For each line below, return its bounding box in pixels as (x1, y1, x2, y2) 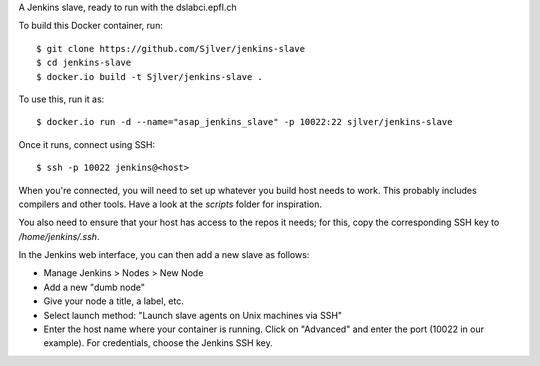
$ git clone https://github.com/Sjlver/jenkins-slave (36, 43, 305, 54)
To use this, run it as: (18, 93, 105, 105)
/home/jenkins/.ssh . (18, 230, 100, 242)
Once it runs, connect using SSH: (18, 138, 156, 150)
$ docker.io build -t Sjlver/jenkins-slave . (36, 71, 264, 82)
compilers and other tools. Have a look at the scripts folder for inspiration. (18, 198, 322, 210)
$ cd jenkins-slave (36, 57, 132, 69)
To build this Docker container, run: (18, 20, 164, 32)
